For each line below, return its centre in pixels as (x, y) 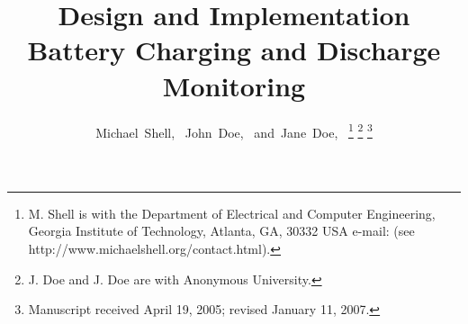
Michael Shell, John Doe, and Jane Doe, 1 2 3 (234, 130)
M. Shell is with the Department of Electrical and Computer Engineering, (232, 213)
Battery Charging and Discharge (234, 50)
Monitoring (234, 85)
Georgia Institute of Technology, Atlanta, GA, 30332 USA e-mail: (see (221, 231)
